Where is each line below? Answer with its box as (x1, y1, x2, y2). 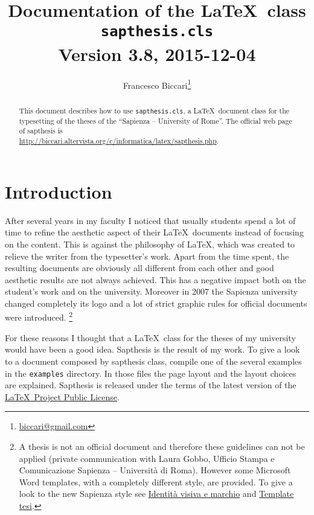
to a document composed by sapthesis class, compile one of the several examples (5, 354, 302, 367)
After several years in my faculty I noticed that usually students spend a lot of (5, 214, 296, 226)
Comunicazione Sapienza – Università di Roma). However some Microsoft (19, 464, 291, 476)
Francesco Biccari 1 (123, 77, 191, 91)
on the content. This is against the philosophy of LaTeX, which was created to (5, 237, 295, 250)
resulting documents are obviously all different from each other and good (5, 261, 274, 274)
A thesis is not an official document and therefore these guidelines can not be (19, 440, 305, 452)
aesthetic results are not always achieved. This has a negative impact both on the (5, 273, 306, 286)
